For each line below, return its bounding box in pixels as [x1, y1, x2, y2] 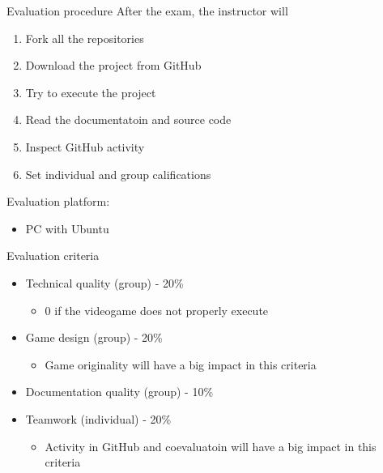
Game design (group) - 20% [25, 329, 163, 346]
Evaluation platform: [6, 193, 110, 210]
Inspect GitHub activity [25, 138, 145, 155]
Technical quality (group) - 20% [25, 274, 184, 291]
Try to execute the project [25, 83, 156, 100]
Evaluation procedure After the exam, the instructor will [6, 2, 288, 19]
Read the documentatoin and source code [25, 111, 232, 128]
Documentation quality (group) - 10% [25, 383, 214, 400]
